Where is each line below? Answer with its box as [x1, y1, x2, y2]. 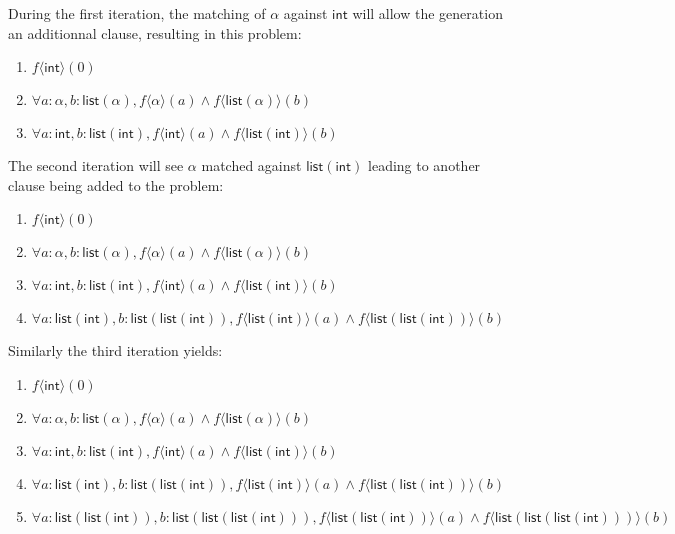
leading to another [368, 155, 481, 176]
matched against [201, 155, 302, 176]
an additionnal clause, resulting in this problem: [8, 22, 302, 43]
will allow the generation [352, 3, 503, 23]
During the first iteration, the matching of [8, 3, 266, 23]
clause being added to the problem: [8, 174, 224, 195]
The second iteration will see [8, 155, 184, 176]
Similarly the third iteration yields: [8, 340, 223, 361]
